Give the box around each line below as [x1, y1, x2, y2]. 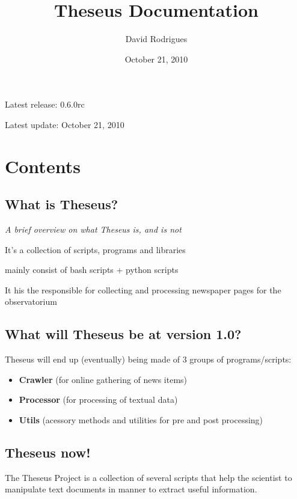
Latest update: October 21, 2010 [5, 118, 124, 130]
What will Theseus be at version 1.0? [5, 325, 242, 343]
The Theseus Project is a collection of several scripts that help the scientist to [5, 471, 292, 483]
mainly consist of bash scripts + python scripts [5, 263, 179, 276]
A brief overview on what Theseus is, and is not [5, 223, 182, 236]
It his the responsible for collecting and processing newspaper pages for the [5, 283, 281, 296]
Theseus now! [5, 443, 91, 462]
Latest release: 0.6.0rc [5, 98, 85, 111]
